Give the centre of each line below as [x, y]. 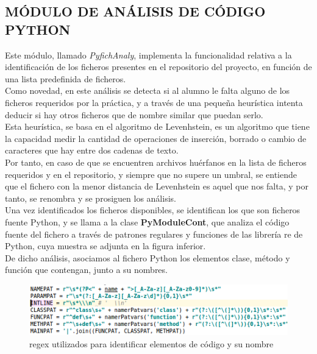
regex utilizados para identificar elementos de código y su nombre [151, 343]
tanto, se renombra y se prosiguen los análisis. [91, 198]
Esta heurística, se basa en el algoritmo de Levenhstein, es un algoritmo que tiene [157, 126]
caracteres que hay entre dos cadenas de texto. [92, 150]
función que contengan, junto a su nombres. [86, 270]
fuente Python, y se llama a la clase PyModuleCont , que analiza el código [147, 221]
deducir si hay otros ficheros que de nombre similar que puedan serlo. [134, 114]
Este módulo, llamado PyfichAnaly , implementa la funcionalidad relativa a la [148, 55]
